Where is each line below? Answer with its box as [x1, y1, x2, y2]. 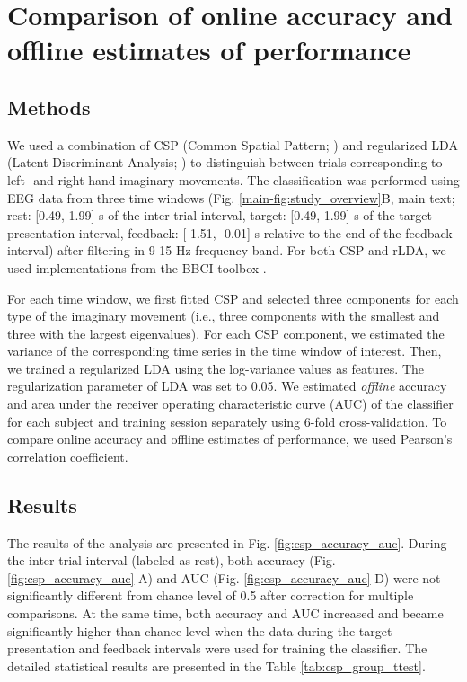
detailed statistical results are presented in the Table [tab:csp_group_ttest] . [7, 656, 426, 675]
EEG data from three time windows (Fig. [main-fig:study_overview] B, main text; [7, 188, 455, 207]
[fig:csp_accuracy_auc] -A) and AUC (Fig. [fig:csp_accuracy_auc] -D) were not [7, 568, 441, 587]
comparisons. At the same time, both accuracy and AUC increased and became [7, 604, 444, 623]
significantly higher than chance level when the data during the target [7, 621, 392, 640]
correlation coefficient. [7, 447, 128, 465]
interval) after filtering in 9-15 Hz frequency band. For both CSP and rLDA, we [7, 241, 446, 260]
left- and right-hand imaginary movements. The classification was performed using [7, 170, 460, 189]
